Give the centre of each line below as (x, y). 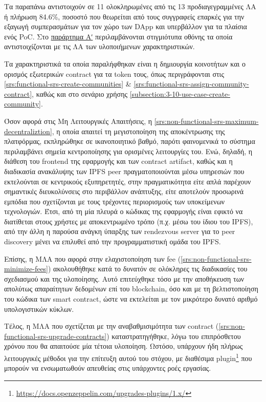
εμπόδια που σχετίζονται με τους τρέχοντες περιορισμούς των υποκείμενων (115, 201)
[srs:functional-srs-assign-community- (191, 84)
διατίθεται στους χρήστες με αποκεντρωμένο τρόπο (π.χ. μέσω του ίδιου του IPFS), (129, 221)
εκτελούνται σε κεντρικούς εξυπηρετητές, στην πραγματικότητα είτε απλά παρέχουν (128, 181)
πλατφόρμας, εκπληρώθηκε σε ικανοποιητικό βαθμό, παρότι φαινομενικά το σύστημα (130, 141)
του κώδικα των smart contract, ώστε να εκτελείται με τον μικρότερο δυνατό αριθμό (131, 299)
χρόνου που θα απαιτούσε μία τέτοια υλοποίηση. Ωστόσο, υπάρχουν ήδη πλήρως (124, 346)
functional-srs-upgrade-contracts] (56, 336)
